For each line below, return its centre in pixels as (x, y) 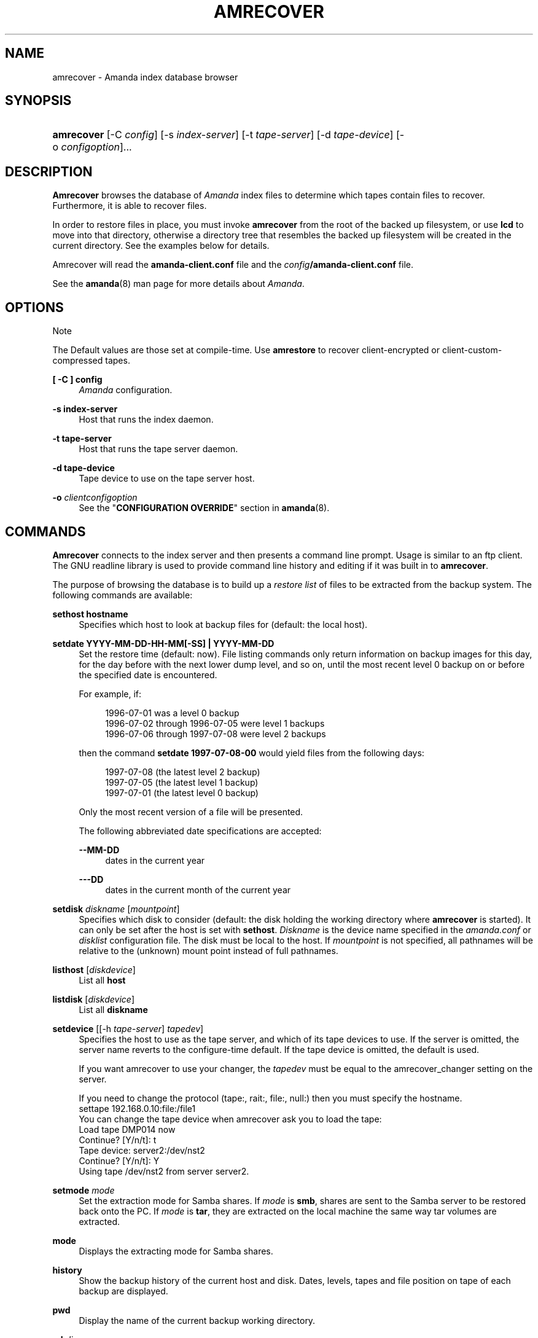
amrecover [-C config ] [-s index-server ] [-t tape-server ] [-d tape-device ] (223, 135)
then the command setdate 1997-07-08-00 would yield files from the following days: (251, 753)
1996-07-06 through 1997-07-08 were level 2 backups (216, 734)
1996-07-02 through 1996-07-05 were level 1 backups (215, 723)
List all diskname (113, 1009)
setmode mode (84, 1190)
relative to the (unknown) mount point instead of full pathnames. (209, 950)
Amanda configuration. (126, 390)
